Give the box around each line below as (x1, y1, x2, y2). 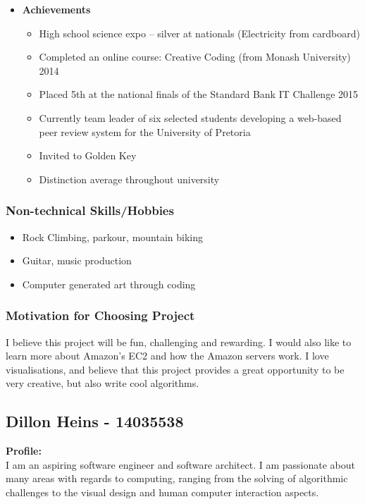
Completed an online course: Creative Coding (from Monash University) (39, 49, 351, 64)
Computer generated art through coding (22, 276, 196, 291)
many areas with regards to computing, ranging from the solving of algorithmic (6, 471, 348, 486)
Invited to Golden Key (39, 148, 137, 163)
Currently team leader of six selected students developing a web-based (39, 110, 342, 125)
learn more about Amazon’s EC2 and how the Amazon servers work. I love (6, 348, 329, 363)
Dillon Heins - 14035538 (6, 410, 184, 432)
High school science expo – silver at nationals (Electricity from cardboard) (39, 25, 360, 40)
